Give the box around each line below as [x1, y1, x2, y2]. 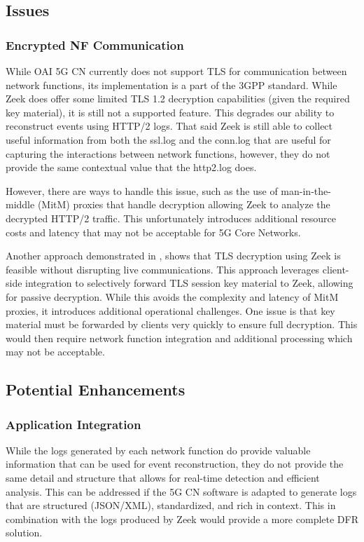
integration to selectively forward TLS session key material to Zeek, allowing [25, 276, 353, 290]
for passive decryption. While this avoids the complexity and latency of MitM [6, 289, 339, 304]
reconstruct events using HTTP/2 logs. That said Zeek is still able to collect [6, 118, 333, 133]
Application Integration [6, 415, 141, 433]
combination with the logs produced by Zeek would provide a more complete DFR [6, 511, 358, 526]
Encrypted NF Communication [6, 36, 184, 53]
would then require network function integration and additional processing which [6, 330, 353, 345]
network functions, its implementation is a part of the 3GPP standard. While [6, 77, 337, 92]
